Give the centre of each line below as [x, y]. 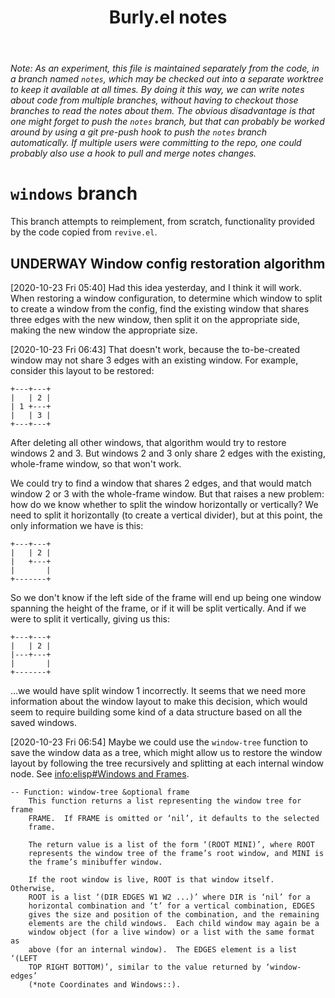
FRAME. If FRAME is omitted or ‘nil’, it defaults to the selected [174, 818]
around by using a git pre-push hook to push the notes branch [139, 132]
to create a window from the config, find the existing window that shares [160, 308]
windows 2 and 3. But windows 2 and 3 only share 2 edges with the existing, [168, 453]
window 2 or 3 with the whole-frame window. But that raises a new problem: [167, 493]
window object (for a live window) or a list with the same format [171, 932]
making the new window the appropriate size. [104, 330]
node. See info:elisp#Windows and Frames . [100, 773]
